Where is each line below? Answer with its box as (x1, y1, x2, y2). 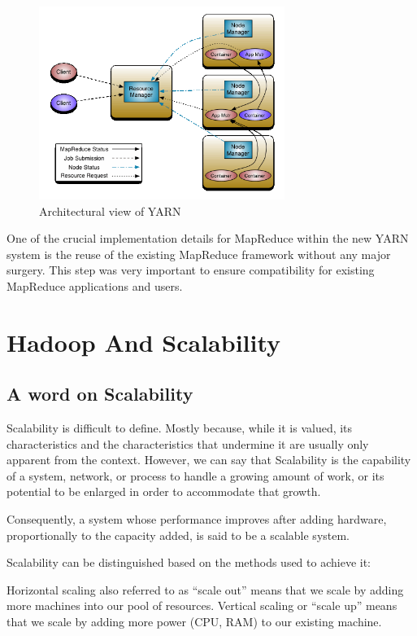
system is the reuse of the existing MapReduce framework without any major (7, 245, 391, 262)
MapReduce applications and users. (7, 277, 183, 294)
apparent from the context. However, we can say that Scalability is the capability (7, 451, 411, 468)
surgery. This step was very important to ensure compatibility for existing (7, 261, 375, 279)
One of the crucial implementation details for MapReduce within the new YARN (7, 230, 409, 247)
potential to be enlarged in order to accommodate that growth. (7, 483, 321, 500)
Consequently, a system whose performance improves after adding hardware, (7, 511, 387, 528)
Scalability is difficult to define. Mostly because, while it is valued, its (7, 419, 353, 436)
